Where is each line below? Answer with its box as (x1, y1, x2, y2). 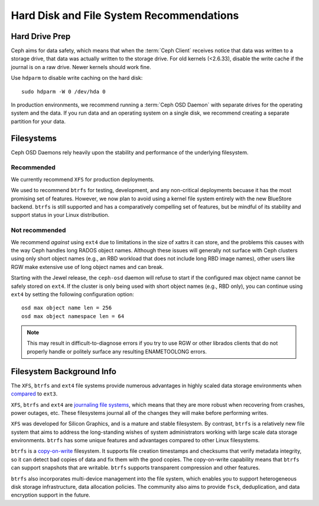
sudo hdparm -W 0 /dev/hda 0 (21, 88, 106, 95)
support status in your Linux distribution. (11, 212, 110, 219)
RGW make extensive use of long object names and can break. (11, 263, 164, 270)
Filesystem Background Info (11, 366, 116, 377)
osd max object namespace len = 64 (21, 313, 125, 319)
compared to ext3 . (11, 390, 58, 397)
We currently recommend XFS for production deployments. (11, 176, 155, 183)
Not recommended (11, 226, 66, 235)
